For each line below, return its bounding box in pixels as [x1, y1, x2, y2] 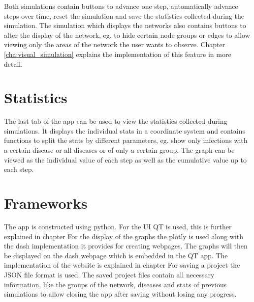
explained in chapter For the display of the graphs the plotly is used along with [4, 231, 244, 241]
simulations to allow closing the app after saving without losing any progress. [4, 289, 237, 299]
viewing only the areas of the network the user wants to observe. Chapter [4, 39, 225, 50]
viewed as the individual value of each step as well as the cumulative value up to [4, 154, 247, 165]
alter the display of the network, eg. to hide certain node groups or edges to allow [4, 29, 250, 40]
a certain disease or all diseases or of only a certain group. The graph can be [4, 145, 235, 155]
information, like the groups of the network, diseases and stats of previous [4, 279, 227, 289]
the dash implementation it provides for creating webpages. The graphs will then [4, 241, 248, 251]
